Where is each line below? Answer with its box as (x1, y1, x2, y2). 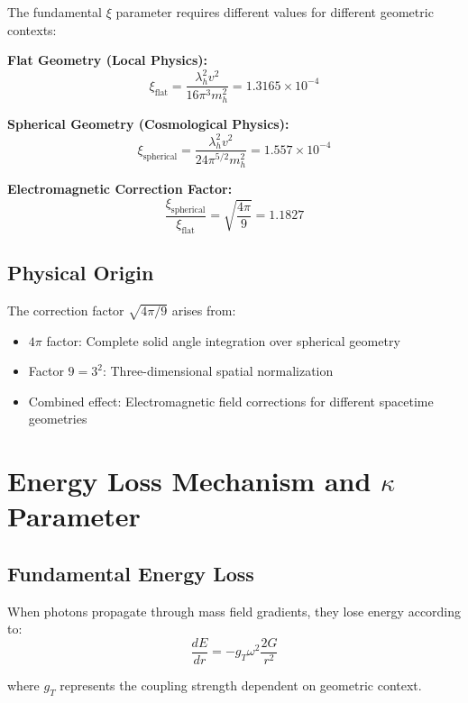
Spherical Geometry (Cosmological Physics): (7, 114, 289, 133)
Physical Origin (7, 258, 154, 286)
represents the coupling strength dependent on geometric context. (60, 675, 422, 694)
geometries (28, 409, 87, 428)
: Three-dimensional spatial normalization (102, 361, 334, 380)
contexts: (7, 20, 57, 39)
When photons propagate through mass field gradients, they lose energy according (7, 601, 462, 620)
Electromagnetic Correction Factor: (7, 179, 233, 198)
